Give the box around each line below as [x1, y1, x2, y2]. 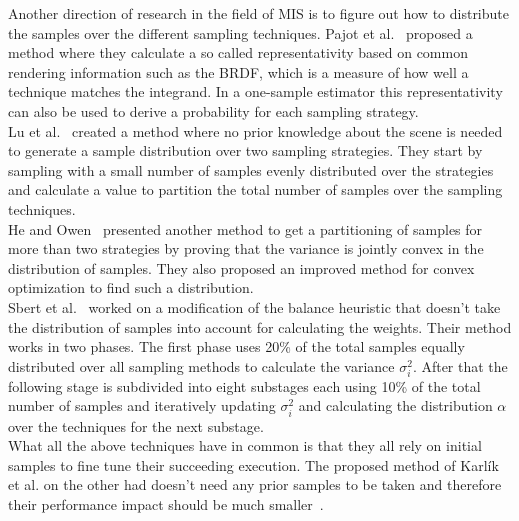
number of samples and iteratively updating [8, 395, 276, 416]
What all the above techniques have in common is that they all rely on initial [8, 435, 482, 456]
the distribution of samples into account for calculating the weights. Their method [8, 316, 512, 337]
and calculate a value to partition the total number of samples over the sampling [8, 179, 503, 200]
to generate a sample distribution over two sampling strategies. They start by [8, 140, 483, 161]
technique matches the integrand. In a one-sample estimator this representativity [8, 81, 503, 102]
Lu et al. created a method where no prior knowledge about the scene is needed [8, 120, 503, 141]
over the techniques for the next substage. [8, 415, 264, 436]
